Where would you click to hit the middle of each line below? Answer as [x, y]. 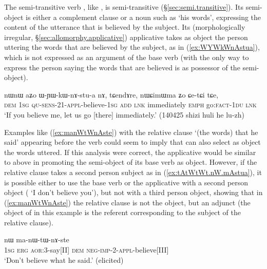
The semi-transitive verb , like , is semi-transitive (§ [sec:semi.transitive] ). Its [124, 7]
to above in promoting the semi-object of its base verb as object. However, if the [131, 162]
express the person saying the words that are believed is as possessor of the [122, 67]
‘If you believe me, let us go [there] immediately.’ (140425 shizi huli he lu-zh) [125, 114]
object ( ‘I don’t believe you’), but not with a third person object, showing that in [133, 192]
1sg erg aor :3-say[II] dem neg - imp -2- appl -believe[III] [87, 250]
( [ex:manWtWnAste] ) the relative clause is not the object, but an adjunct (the [127, 202]
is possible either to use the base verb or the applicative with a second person [126, 182]
